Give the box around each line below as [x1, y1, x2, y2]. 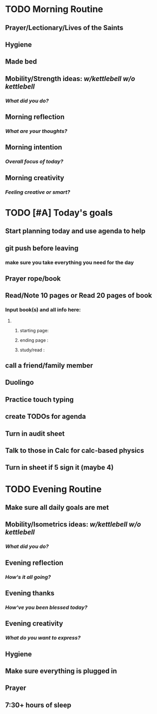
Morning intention [5, 143, 62, 152]
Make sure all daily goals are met [5, 503, 109, 511]
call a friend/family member [5, 361, 93, 370]
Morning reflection [5, 113, 65, 121]
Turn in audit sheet [5, 429, 65, 438]
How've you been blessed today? [5, 604, 88, 611]
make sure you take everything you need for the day [5, 259, 134, 266]
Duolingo [5, 378, 34, 387]
